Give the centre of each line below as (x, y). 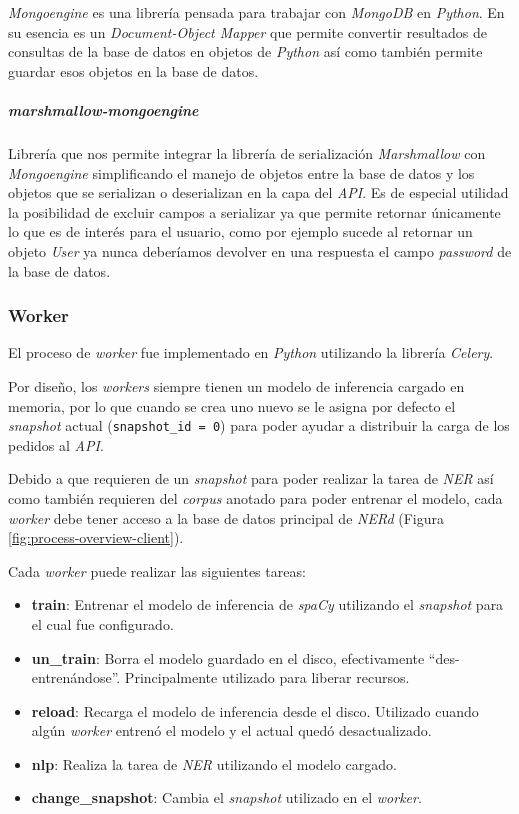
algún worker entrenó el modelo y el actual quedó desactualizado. (231, 730)
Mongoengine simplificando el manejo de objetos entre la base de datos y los (241, 172)
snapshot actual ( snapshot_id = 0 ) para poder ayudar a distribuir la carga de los (259, 425)
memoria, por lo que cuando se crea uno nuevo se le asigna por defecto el (232, 405)
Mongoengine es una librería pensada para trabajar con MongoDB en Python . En (256, 12)
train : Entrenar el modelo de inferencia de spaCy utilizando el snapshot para (267, 604)
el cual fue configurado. (102, 623)
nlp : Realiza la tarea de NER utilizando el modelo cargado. (214, 763)
